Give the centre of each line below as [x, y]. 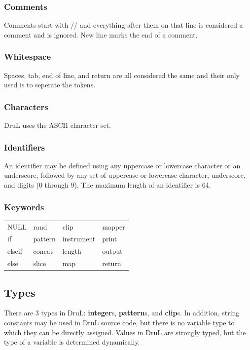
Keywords [24, 207]
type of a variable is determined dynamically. [72, 342]
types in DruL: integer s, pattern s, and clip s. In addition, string [140, 313]
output [112, 251]
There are [19, 313]
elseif [15, 251]
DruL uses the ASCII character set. [57, 125]
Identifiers [24, 147]
